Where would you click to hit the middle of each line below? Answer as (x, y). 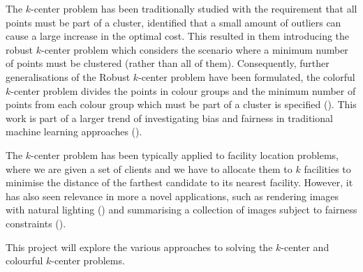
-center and (305, 247)
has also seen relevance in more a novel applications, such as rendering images (172, 196)
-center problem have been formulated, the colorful (247, 76)
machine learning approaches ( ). (74, 131)
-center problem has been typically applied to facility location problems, (185, 154)
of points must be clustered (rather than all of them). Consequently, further (168, 63)
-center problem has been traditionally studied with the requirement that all (194, 8)
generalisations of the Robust (68, 76)
